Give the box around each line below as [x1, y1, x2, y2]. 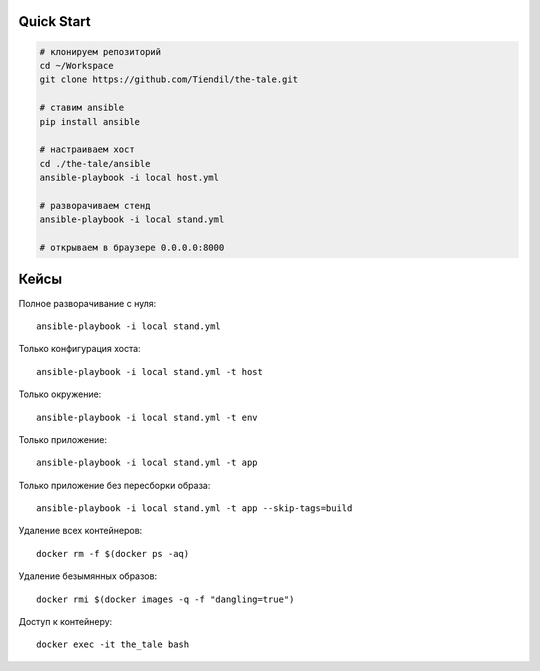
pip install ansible [39, 116, 140, 127]
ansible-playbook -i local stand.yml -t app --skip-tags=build [36, 503, 353, 514]
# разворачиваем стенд [39, 200, 151, 211]
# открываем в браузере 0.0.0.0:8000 [39, 242, 225, 254]
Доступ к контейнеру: [18, 616, 113, 628]
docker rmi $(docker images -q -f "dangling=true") [36, 593, 295, 605]
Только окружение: [18, 388, 102, 400]
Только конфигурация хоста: [18, 343, 141, 355]
